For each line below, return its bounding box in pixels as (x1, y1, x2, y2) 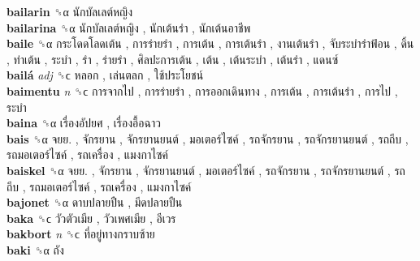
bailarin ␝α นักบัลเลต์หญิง (6, 3, 132, 19)
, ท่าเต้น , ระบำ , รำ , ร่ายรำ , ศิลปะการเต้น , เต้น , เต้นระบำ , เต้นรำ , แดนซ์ (6, 50, 339, 67)
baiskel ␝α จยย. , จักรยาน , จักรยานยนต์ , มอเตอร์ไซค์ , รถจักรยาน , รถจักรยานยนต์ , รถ (6, 161, 405, 178)
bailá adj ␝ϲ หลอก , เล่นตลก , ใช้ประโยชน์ (6, 66, 204, 83)
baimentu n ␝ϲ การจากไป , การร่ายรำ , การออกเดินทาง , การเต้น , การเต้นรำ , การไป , (6, 82, 398, 99)
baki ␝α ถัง (6, 241, 64, 258)
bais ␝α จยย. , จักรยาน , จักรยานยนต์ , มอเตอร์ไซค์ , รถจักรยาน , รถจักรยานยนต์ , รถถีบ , (6, 130, 409, 147)
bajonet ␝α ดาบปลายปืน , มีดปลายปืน (6, 194, 183, 211)
